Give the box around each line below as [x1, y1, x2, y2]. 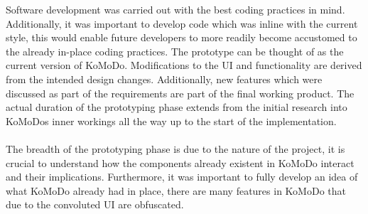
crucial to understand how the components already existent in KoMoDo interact [6, 155, 355, 170]
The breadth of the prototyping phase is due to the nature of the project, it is [6, 141, 345, 156]
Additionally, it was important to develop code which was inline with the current [6, 16, 358, 31]
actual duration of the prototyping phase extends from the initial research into [6, 100, 347, 114]
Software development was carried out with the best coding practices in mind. [6, 2, 345, 16]
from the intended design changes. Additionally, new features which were [6, 71, 323, 86]
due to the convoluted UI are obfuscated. [6, 197, 184, 212]
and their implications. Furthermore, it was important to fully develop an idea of [6, 169, 358, 184]
